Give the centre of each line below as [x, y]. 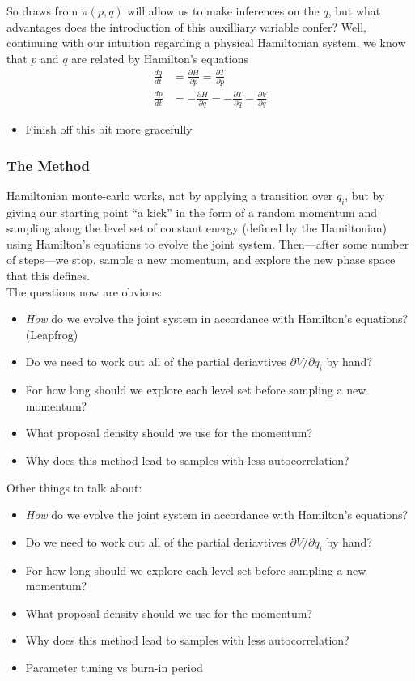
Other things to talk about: [74, 487]
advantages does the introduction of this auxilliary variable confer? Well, [186, 26]
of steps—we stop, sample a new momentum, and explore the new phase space [201, 260]
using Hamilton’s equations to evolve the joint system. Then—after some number [208, 243]
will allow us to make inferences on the [223, 11]
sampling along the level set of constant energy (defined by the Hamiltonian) [197, 228]
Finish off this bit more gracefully [109, 129]
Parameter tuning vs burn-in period [114, 667]
